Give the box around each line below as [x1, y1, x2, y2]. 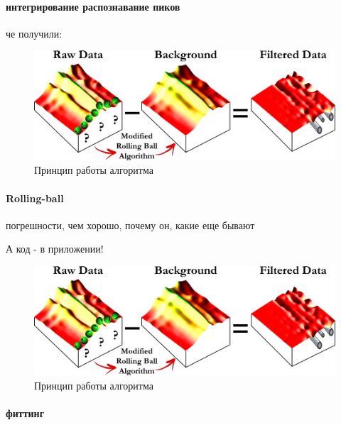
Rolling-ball [6, 190, 64, 205]
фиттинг [6, 406, 44, 420]
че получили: [6, 26, 63, 40]
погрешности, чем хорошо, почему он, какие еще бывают [6, 217, 255, 232]
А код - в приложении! [6, 241, 104, 256]
